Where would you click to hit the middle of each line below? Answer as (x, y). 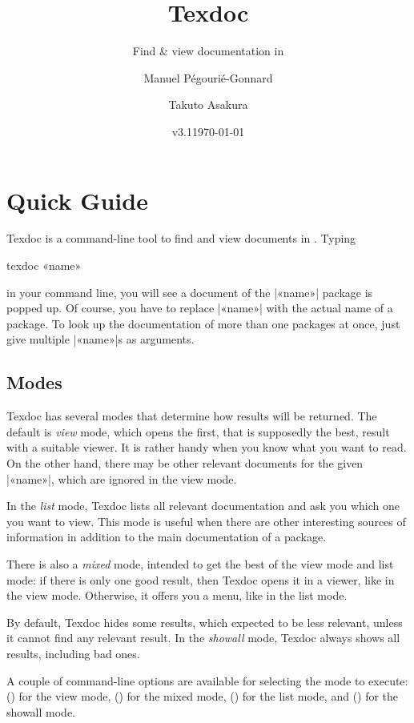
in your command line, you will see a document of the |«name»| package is (190, 292)
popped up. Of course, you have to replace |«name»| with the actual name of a (200, 308)
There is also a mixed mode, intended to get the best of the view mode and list (200, 563)
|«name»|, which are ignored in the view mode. (122, 478)
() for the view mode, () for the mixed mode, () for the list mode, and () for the (203, 696)
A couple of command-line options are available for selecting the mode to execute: (207, 680)
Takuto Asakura (208, 104)
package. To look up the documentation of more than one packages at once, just (203, 323)
